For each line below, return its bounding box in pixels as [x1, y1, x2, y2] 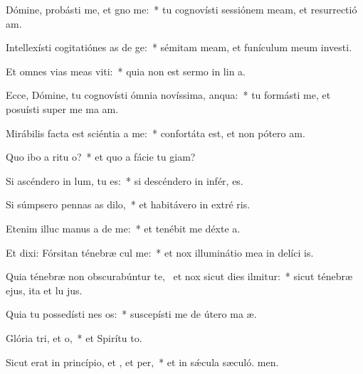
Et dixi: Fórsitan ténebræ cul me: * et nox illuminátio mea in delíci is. [6, 245, 314, 260]
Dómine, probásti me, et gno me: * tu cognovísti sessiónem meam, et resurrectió [6, 2, 357, 16]
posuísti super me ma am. [6, 101, 119, 116]
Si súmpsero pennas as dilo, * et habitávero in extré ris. [6, 197, 251, 212]
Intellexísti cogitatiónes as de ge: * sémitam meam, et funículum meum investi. [6, 40, 352, 55]
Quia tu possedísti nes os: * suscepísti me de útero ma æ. [6, 306, 257, 321]
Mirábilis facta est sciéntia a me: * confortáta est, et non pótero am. [6, 125, 305, 140]
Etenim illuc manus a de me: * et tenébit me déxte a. [6, 220, 241, 235]
